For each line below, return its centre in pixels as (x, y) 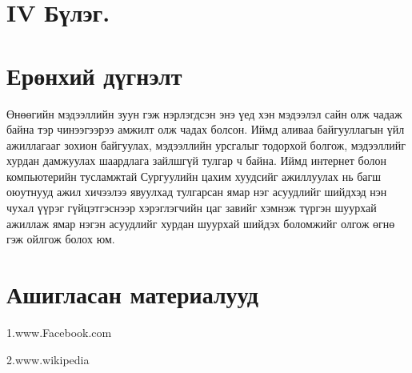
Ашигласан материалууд (133, 294)
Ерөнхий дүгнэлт (94, 75)
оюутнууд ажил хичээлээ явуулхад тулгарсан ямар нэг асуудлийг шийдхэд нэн (197, 192)
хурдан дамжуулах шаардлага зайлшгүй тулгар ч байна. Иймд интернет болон (196, 160)
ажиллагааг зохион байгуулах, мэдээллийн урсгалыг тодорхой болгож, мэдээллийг (206, 144)
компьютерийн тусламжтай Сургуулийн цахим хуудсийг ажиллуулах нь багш (194, 176)
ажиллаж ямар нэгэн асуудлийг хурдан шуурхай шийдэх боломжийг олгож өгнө (201, 223)
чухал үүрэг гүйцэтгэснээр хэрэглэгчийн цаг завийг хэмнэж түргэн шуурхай (192, 208)
